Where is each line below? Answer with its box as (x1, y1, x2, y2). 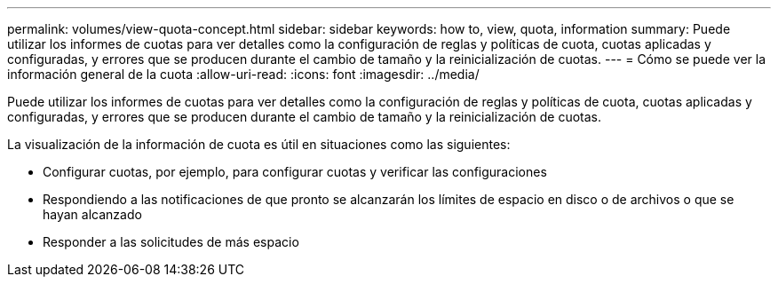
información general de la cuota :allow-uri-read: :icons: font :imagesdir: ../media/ (7, 67, 480, 82)
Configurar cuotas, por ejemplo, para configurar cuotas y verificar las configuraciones (43, 164, 547, 179)
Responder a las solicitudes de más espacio (43, 234, 299, 249)
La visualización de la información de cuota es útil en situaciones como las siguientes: (7, 137, 511, 152)
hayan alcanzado (43, 207, 142, 222)
